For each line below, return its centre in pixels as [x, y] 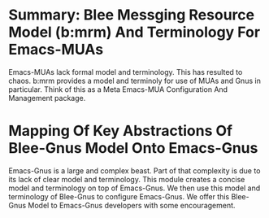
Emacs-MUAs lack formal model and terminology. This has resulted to [126, 72]
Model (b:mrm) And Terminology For [134, 32]
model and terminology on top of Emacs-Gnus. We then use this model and [134, 188]
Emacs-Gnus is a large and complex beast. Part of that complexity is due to [134, 170]
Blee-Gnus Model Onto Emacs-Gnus [133, 148]
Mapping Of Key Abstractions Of [121, 131]
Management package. [47, 98]
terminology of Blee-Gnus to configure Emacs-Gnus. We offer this [119, 196]
